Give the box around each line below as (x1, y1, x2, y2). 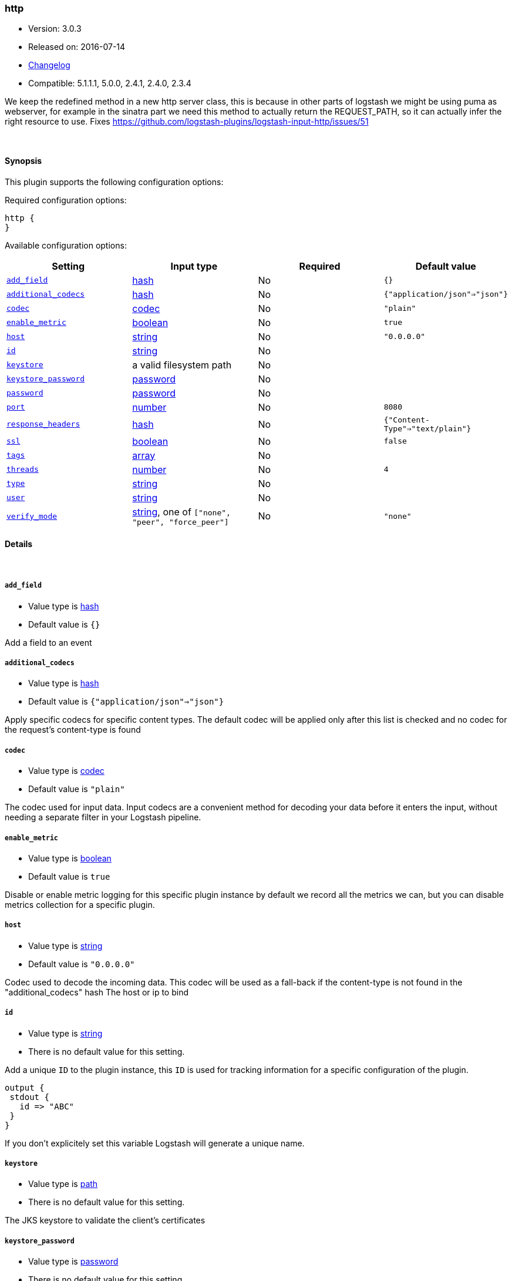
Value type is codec (28, 766, 105, 776)
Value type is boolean (28, 853, 112, 863)
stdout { (9, 1092, 49, 1102)
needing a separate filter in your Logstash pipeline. (5, 812, 201, 823)
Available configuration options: (5, 240, 127, 250)
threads (6, 465, 39, 474)
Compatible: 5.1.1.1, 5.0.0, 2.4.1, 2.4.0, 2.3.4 (28, 78, 191, 89)
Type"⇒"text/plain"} (383, 424, 471, 433)
